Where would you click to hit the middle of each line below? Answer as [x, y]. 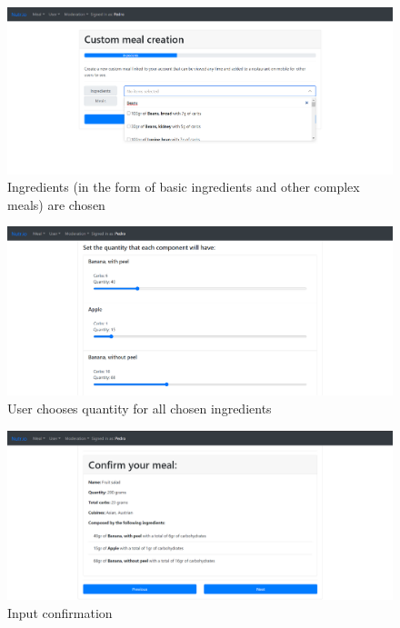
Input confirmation [60, 612]
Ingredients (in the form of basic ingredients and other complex [184, 187]
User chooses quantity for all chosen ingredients [140, 409]
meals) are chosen [56, 204]
